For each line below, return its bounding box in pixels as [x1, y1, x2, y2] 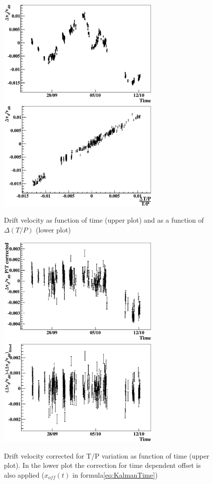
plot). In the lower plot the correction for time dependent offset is [4, 460, 201, 470]
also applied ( [4, 469, 45, 480]
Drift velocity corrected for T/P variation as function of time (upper [4, 450, 210, 461]
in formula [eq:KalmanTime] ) [72, 469, 158, 480]
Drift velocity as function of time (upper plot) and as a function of [4, 215, 204, 225]
